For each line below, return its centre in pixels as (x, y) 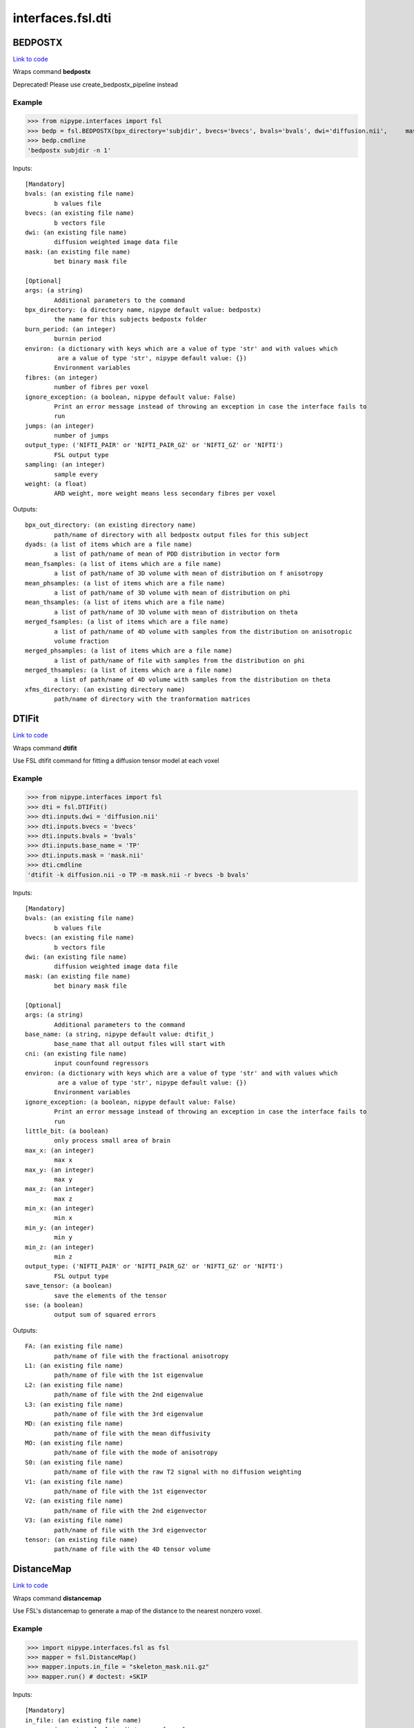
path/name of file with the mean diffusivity (132, 1433)
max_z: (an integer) (60, 1189)
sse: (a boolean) (54, 1305)
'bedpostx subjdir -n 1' (69, 150)
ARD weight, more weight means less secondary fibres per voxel (165, 494)
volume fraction (81, 641)
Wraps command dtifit (45, 748)
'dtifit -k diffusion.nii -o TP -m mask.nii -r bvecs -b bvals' (138, 875)
